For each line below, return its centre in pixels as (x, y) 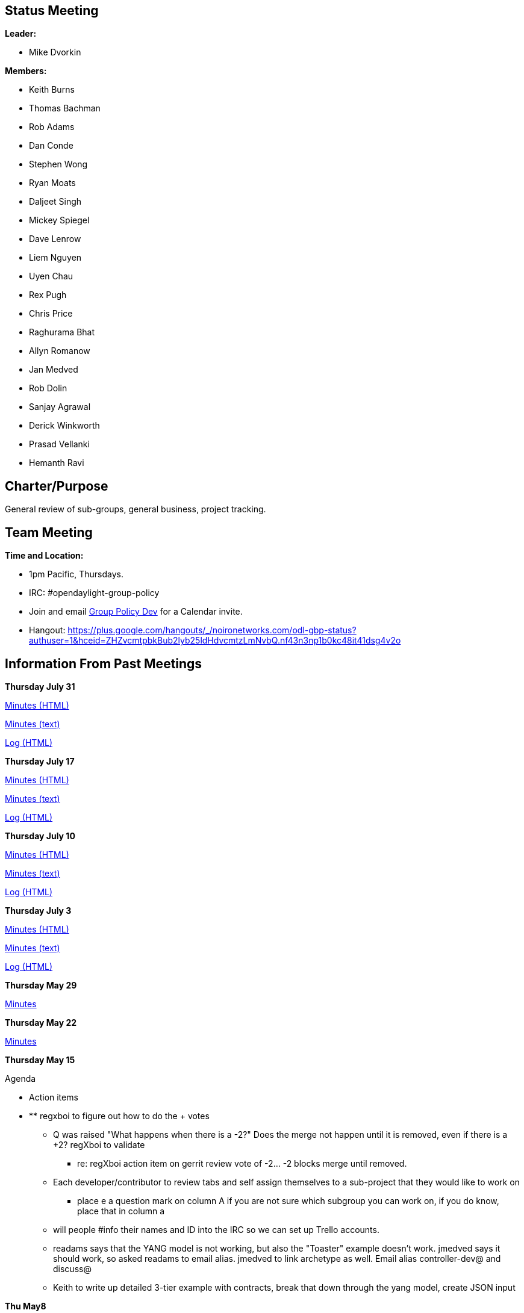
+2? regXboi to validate (99, 1144)
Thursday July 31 (40, 686)
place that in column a (121, 1211)
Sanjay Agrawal (60, 407)
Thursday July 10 (40, 836)
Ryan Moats (52, 183)
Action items (54, 1097)
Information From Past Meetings (104, 663)
